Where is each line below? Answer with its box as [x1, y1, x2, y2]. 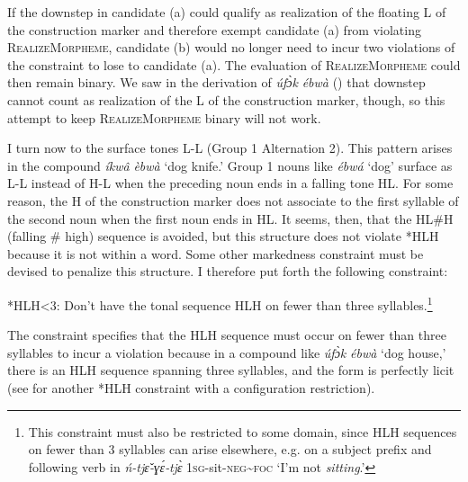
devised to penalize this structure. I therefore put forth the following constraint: [7, 262, 448, 281]
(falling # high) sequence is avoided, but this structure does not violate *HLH [7, 227, 439, 245]
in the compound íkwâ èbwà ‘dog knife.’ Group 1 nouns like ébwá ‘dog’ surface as [7, 156, 453, 174]
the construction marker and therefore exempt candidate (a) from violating [7, 20, 421, 39]
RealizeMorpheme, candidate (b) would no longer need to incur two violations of [7, 38, 455, 57]
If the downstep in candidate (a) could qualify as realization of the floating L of [7, 3, 446, 21]
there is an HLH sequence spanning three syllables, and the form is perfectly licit [7, 361, 454, 379]
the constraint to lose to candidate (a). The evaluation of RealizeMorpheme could [7, 55, 461, 74]
